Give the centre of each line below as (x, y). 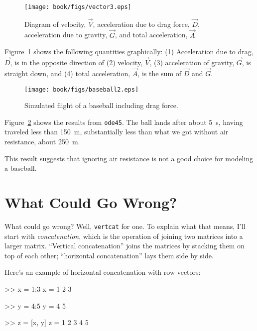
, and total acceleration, (151, 35)
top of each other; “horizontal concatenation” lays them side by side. (109, 255)
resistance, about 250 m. (42, 141)
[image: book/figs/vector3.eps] (78, 7)
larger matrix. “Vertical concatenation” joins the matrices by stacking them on (125, 246)
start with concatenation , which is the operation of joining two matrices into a (124, 236)
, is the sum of (159, 73)
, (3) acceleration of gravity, (192, 62)
